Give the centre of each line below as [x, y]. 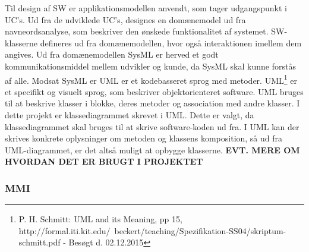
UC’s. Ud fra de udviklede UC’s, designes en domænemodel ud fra [125, 19]
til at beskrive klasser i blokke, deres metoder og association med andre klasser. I [152, 103]
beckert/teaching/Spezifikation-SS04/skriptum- [200, 230]
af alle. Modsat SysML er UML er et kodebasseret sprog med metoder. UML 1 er [151, 79]
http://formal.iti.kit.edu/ [64, 230]
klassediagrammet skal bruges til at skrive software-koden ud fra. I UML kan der [152, 126]
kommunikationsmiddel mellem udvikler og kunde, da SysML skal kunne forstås [150, 66]
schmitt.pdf [40, 242]
